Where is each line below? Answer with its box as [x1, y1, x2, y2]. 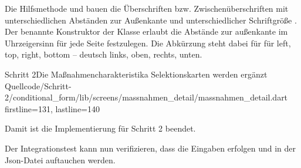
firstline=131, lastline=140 [5, 102, 100, 115]
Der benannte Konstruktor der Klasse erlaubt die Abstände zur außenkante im [5, 25, 288, 38]
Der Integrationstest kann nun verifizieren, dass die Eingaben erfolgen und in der [5, 142, 296, 154]
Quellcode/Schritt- [5, 79, 72, 92]
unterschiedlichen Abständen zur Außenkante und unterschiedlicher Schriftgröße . [5, 14, 297, 26]
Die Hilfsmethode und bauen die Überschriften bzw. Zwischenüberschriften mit [5, 2, 289, 14]
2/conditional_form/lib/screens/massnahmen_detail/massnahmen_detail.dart [5, 91, 288, 103]
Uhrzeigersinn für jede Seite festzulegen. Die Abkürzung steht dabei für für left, [5, 36, 291, 49]
